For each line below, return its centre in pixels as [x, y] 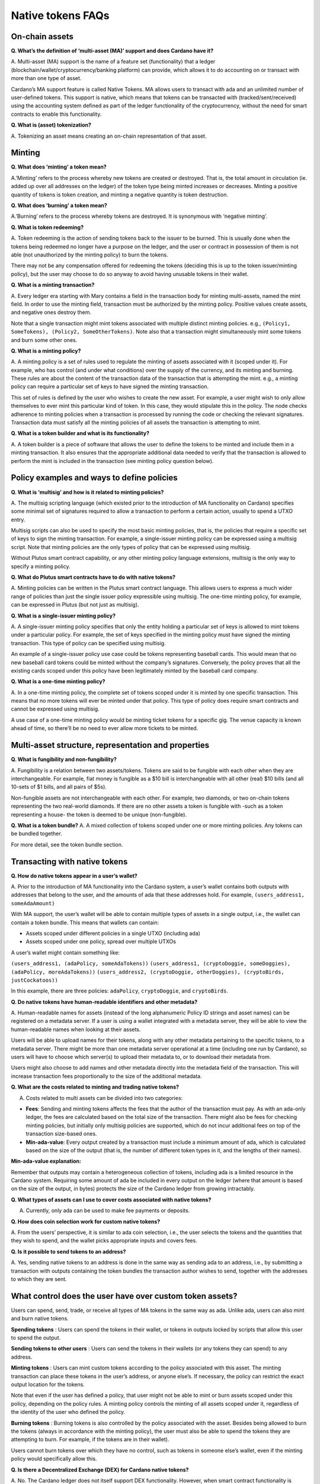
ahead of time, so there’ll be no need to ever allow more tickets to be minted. [105, 728]
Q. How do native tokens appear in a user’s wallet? [74, 876]
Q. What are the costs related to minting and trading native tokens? [95, 1087]
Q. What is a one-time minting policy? [58, 681]
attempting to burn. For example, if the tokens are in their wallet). [90, 1439]
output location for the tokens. [48, 1385]
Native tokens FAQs [60, 15]
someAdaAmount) [33, 903]
